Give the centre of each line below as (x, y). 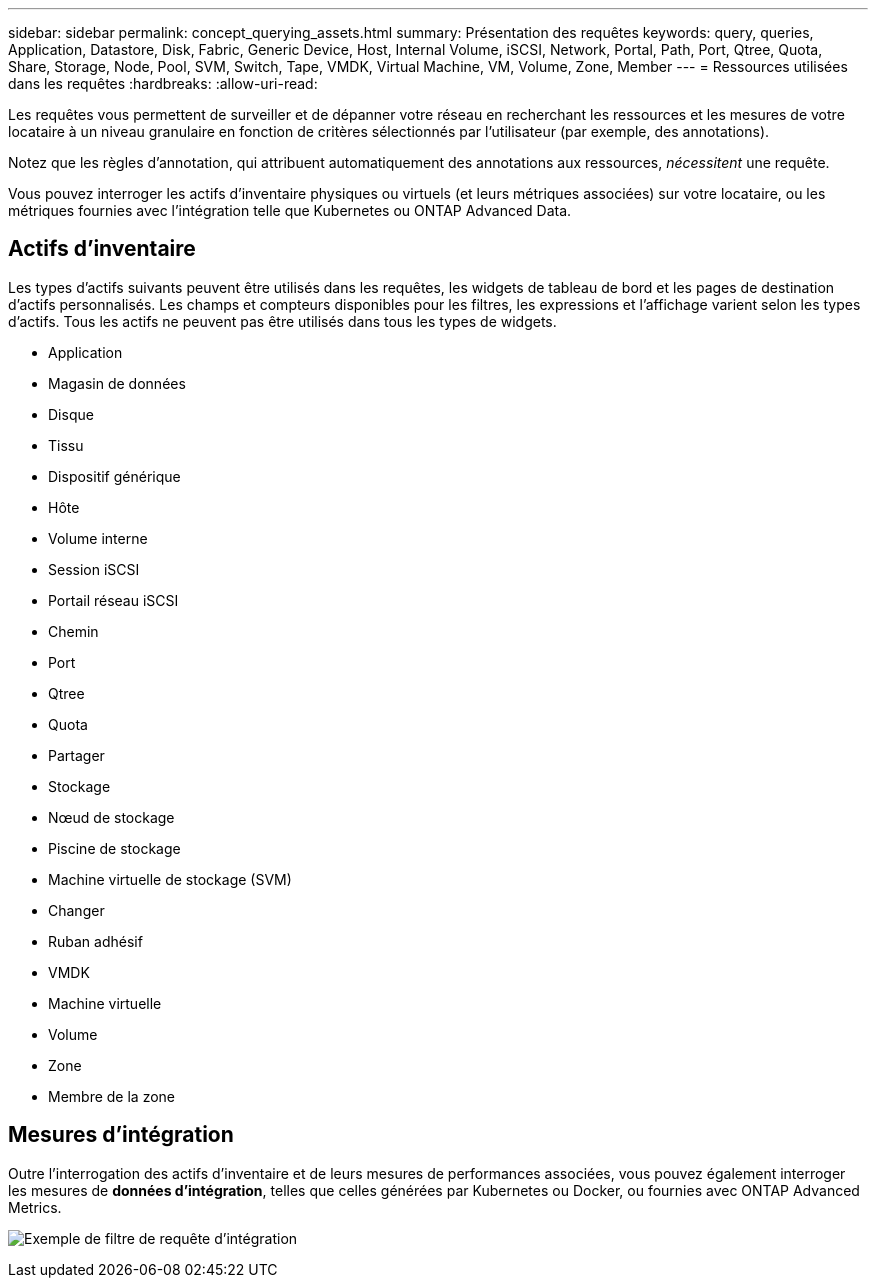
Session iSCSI (94, 569)
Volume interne (98, 538)
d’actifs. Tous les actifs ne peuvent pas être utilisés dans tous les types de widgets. (282, 321)
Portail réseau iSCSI (113, 600)
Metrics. (35, 1207)
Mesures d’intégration (121, 1135)
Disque (71, 414)
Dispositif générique (114, 476)
